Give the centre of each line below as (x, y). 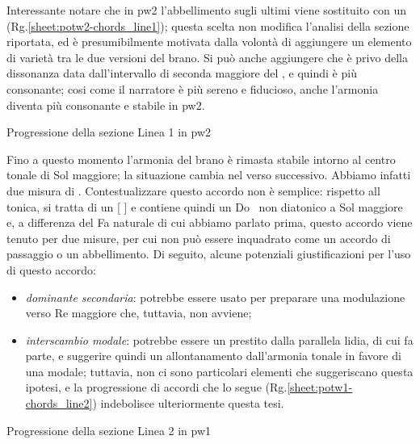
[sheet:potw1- (320, 387)
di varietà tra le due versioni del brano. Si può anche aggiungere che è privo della (207, 57)
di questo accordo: (51, 269)
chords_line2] (59, 403)
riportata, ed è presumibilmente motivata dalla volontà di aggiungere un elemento (209, 42)
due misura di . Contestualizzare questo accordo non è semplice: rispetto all (193, 190)
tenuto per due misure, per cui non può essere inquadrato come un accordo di (199, 238)
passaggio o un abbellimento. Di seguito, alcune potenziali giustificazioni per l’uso (209, 254)
